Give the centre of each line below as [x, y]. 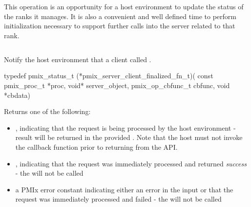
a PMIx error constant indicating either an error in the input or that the [124, 189]
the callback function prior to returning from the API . [96, 147]
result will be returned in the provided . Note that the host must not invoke [129, 137]
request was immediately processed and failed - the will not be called [118, 199]
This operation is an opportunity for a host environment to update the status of [124, 6]
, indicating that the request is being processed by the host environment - [125, 127]
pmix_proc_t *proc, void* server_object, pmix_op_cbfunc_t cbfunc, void [117, 85]
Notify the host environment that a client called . [78, 59]
